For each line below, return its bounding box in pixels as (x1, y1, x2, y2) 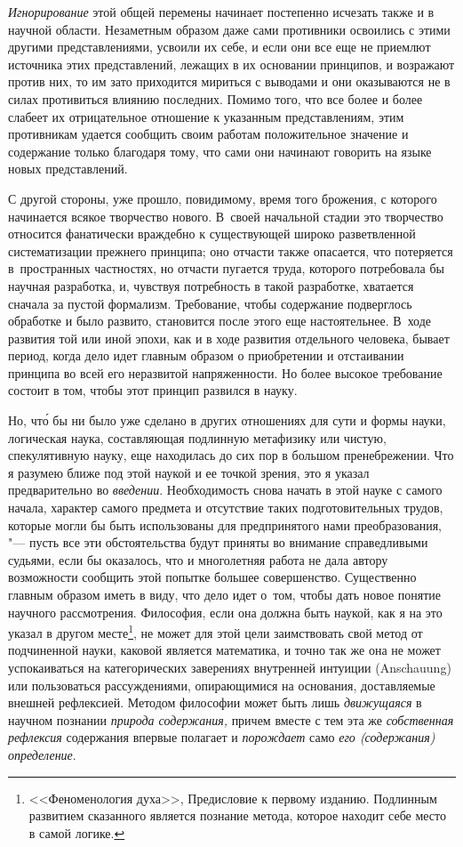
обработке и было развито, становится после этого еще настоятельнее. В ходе (8, 311, 432, 330)
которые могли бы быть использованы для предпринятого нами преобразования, (8, 515, 442, 534)
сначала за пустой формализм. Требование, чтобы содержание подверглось (8, 294, 412, 312)
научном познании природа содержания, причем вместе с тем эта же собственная (8, 710, 454, 729)
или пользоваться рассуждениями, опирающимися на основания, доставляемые (8, 675, 435, 694)
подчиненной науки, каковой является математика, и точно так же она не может (8, 641, 441, 659)
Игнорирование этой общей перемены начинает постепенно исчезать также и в (8, 3, 435, 20)
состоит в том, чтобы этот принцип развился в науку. (8, 381, 298, 399)
